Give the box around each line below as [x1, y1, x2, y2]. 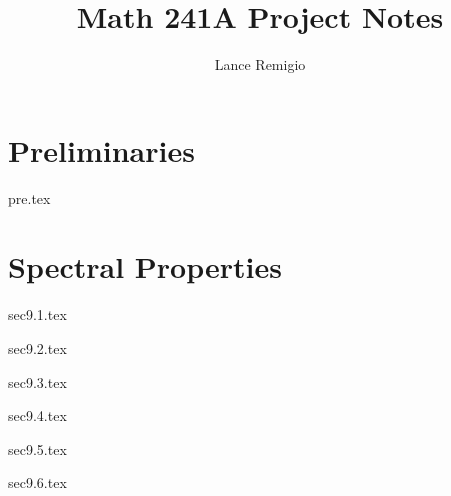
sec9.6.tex [8, 472, 67, 493]
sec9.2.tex [8, 337, 67, 358]
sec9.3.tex [8, 371, 67, 392]
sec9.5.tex [8, 438, 67, 459]
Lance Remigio [214, 54, 306, 75]
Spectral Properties [8, 246, 282, 287]
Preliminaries [8, 129, 195, 170]
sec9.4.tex [8, 405, 67, 426]
